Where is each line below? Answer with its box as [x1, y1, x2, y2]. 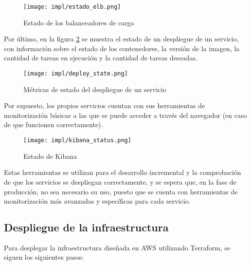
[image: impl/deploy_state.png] [23, 70, 128, 77]
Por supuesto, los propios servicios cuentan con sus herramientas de [4, 100, 205, 111]
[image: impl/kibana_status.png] [23, 137, 131, 144]
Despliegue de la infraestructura [4, 220, 169, 235]
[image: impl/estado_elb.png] [23, 3, 121, 10]
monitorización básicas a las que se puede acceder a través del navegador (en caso [4, 110, 247, 120]
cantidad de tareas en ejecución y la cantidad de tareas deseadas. [4, 53, 197, 63]
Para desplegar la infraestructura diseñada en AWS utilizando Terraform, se [4, 242, 231, 252]
